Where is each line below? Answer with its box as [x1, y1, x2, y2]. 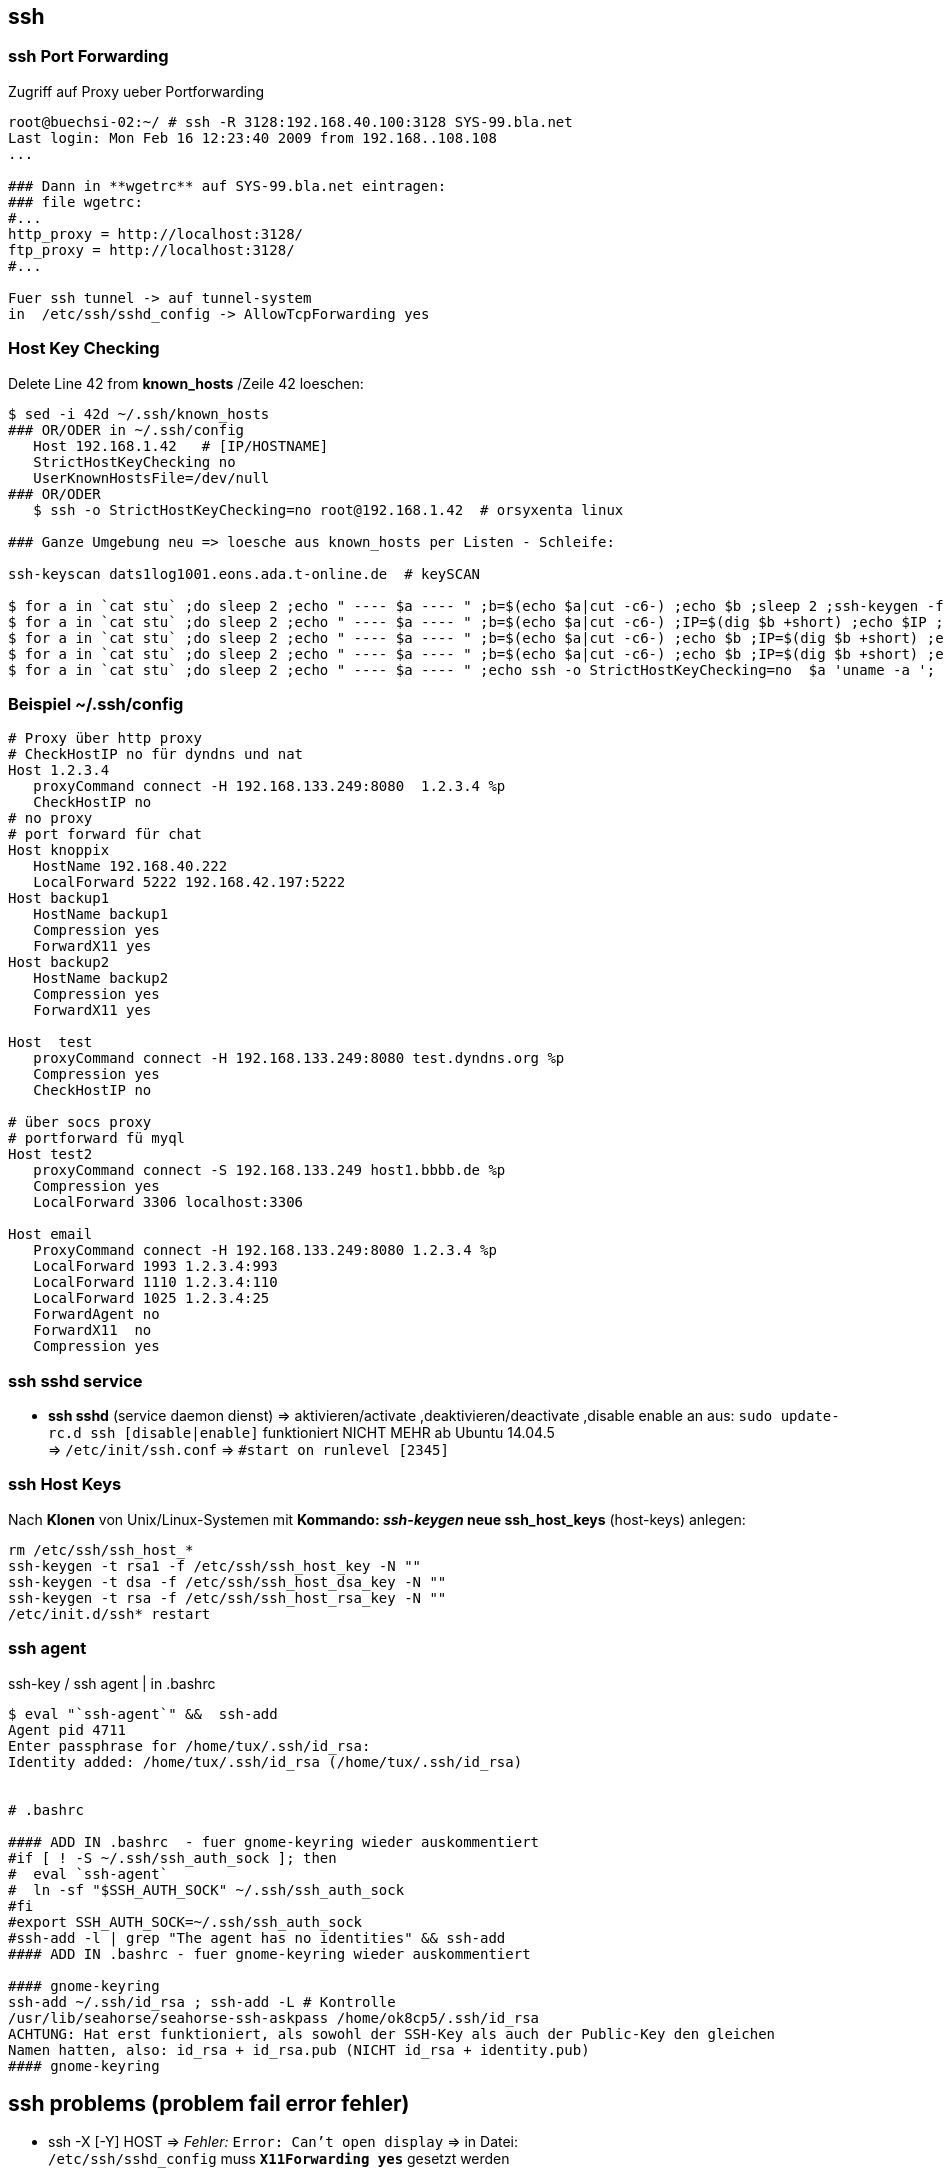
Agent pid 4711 [8, 1721, 127, 1738]
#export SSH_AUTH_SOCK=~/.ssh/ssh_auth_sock [8, 1913, 363, 1930]
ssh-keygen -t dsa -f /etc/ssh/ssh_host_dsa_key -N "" [8, 1573, 447, 1590]
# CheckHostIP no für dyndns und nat [8, 746, 304, 763]
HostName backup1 [33, 906, 169, 923]
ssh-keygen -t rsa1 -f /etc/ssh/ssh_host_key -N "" [8, 1557, 422, 1574]
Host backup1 [8, 890, 110, 907]
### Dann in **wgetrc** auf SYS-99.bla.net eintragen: [8, 177, 447, 194]
